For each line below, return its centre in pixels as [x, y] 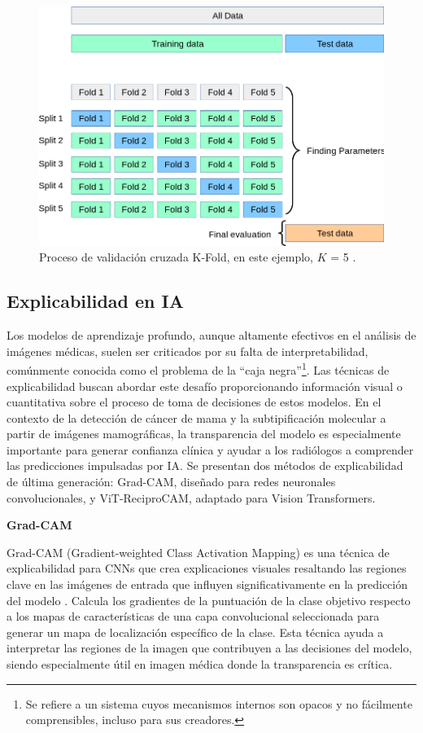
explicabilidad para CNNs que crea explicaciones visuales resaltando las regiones [207, 568]
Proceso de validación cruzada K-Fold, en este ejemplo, [176, 257]
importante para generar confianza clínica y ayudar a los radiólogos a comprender [210, 449]
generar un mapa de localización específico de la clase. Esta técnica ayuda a [195, 632]
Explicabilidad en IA [95, 301]
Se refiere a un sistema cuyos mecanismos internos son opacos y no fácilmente [219, 703]
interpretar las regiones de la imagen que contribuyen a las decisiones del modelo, [209, 648]
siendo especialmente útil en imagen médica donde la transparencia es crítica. [200, 664]
